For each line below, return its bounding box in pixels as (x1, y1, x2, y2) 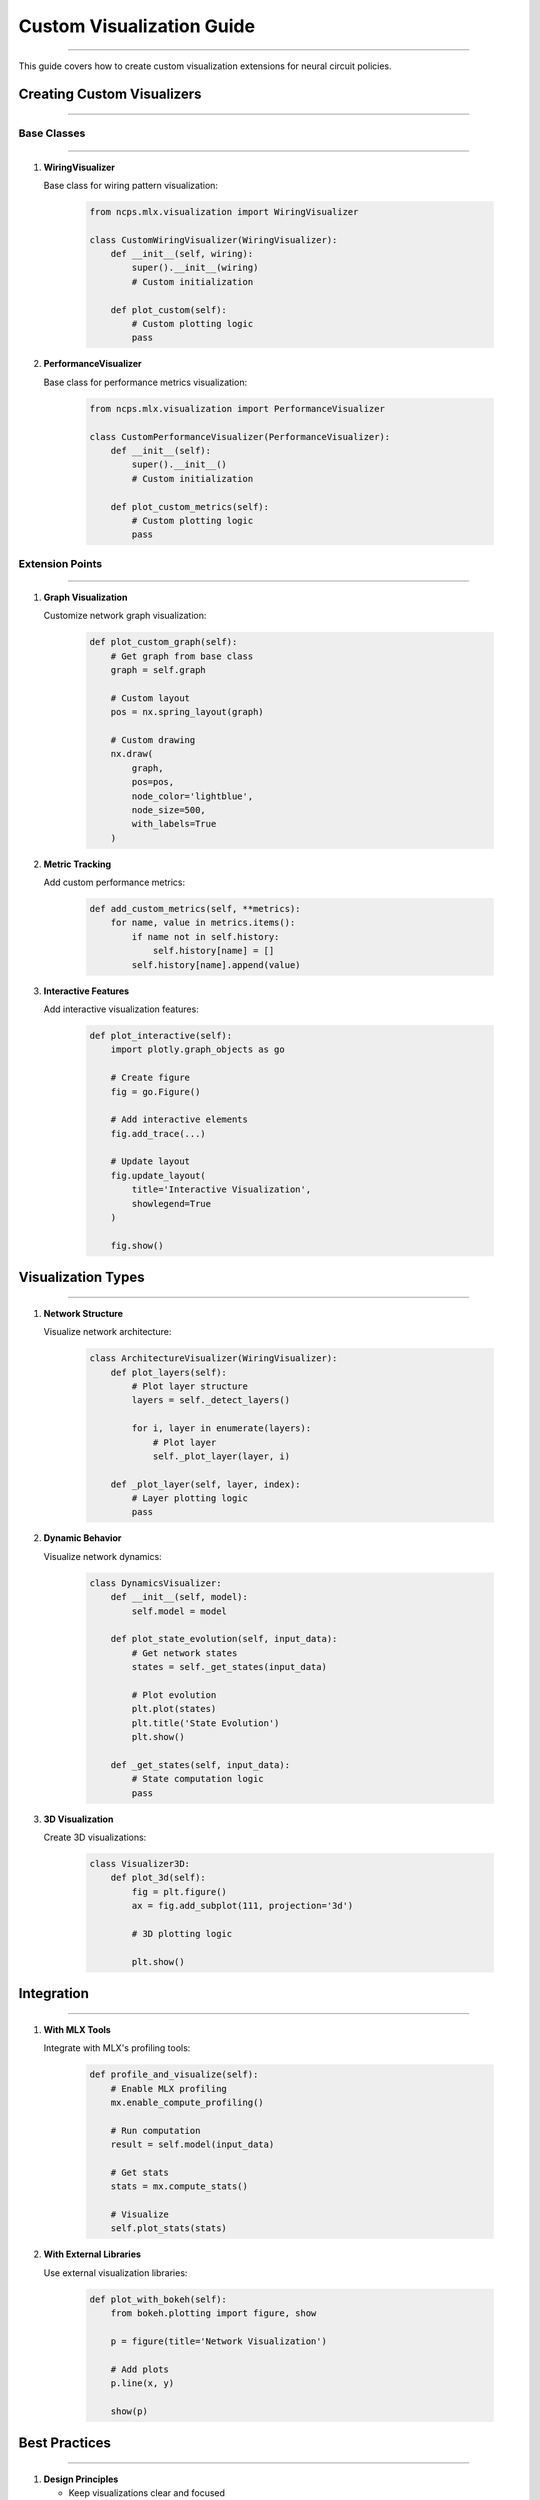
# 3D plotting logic (131, 1928, 233, 1940)
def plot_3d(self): (110, 1872, 207, 1884)
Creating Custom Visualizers (18, 86, 202, 103)
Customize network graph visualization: (43, 610, 207, 622)
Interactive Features (43, 985, 130, 997)
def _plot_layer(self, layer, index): (110, 1478, 301, 1490)
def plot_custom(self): (110, 304, 227, 315)
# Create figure (110, 1072, 190, 1084)
